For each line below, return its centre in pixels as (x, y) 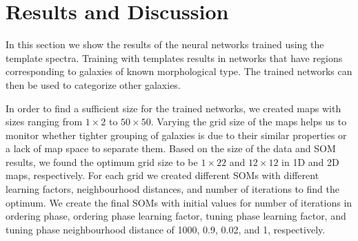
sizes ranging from (44, 122)
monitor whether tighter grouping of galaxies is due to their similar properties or (176, 135)
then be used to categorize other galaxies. (93, 84)
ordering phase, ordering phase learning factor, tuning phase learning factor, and (176, 216)
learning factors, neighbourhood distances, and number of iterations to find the (172, 189)
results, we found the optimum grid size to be (102, 161)
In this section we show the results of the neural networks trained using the (165, 44)
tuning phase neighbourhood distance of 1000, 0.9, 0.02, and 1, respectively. (166, 229)
